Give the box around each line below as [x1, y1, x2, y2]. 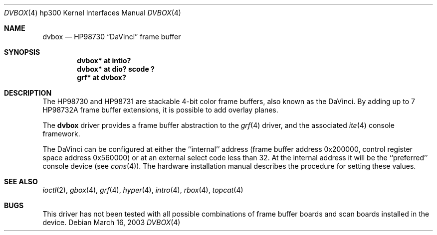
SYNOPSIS [4, 48, 40, 56]
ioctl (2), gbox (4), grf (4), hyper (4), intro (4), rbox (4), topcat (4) [42, 186, 243, 194]
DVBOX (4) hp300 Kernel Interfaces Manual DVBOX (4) [4, 8, 181, 17]
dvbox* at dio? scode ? [77, 65, 155, 73]
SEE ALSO [4, 177, 38, 186]
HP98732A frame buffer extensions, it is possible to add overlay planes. [42, 106, 278, 114]
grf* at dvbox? [77, 73, 126, 82]
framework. [42, 129, 80, 138]
